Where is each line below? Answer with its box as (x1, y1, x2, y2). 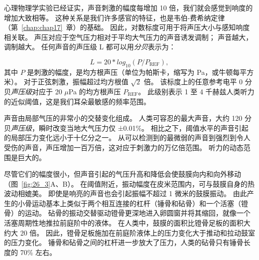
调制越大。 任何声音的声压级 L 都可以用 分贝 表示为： (4, 41, 176, 52)
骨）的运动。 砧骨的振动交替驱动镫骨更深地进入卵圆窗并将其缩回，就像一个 (4, 208, 251, 218)
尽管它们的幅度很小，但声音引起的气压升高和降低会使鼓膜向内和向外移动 (4, 169, 241, 179)
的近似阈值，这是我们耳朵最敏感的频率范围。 (4, 96, 150, 106)
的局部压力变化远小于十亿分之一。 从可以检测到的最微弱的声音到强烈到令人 (4, 132, 251, 143)
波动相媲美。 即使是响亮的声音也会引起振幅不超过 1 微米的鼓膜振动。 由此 (4, 188, 247, 199)
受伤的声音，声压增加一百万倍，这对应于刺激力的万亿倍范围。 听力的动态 (4, 142, 244, 152)
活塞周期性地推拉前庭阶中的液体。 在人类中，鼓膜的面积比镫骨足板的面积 (4, 218, 244, 228)
